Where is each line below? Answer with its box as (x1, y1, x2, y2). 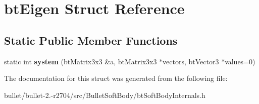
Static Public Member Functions (4, 32, 178, 48)
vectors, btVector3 (163, 56, 219, 66)
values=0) (225, 56, 255, 66)
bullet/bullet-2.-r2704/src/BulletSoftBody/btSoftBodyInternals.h (4, 89, 205, 100)
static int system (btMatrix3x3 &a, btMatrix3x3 (4, 56, 157, 66)
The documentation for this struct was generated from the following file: (4, 73, 228, 83)
